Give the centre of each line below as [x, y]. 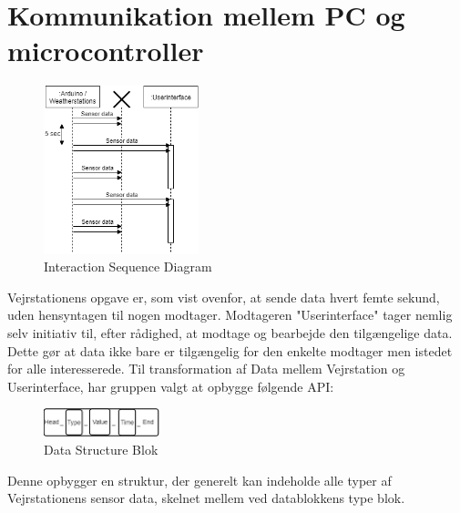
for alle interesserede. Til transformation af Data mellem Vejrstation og [206, 369]
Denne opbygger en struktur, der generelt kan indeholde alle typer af [199, 480]
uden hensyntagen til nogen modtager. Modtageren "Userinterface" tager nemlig [230, 315]
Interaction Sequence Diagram [128, 267]
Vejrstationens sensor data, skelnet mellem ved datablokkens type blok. [206, 498]
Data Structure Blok [101, 449]
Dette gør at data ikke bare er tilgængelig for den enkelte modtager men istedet [230, 350]
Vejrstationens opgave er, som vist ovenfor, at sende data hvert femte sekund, [224, 297]
